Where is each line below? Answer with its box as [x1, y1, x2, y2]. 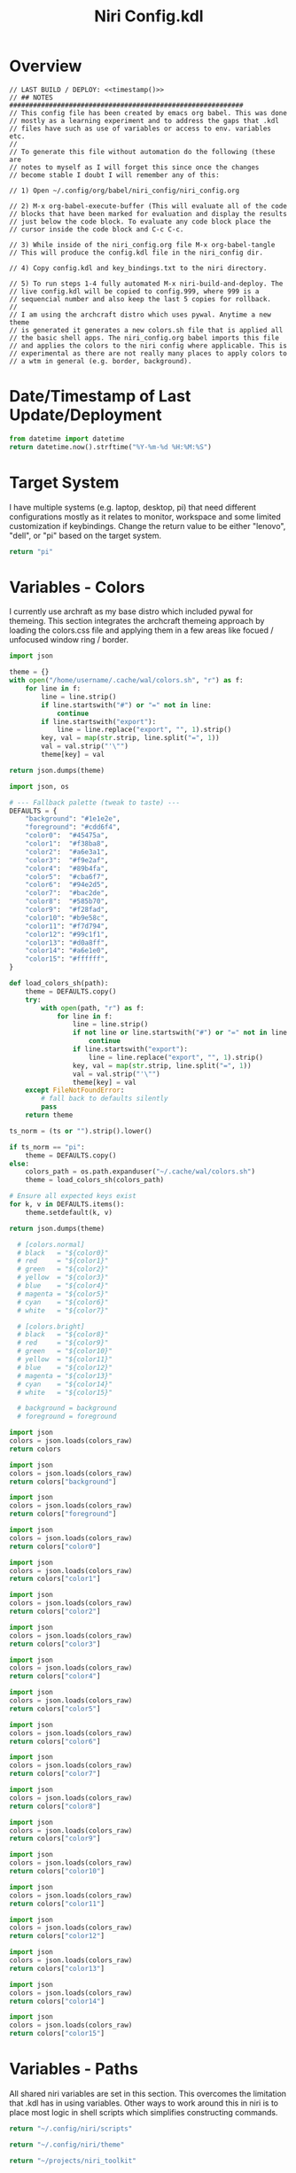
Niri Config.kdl [94, 6, 204, 27]
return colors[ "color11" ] [9, 1899, 105, 1908]
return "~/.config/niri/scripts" [9, 2124, 133, 2133]
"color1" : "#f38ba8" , [25, 839, 109, 848]
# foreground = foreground [17, 1412, 117, 1421]
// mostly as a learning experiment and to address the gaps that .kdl [9, 116, 279, 125]
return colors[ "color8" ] [9, 1802, 101, 1811]
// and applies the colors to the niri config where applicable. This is [9, 341, 288, 350]
